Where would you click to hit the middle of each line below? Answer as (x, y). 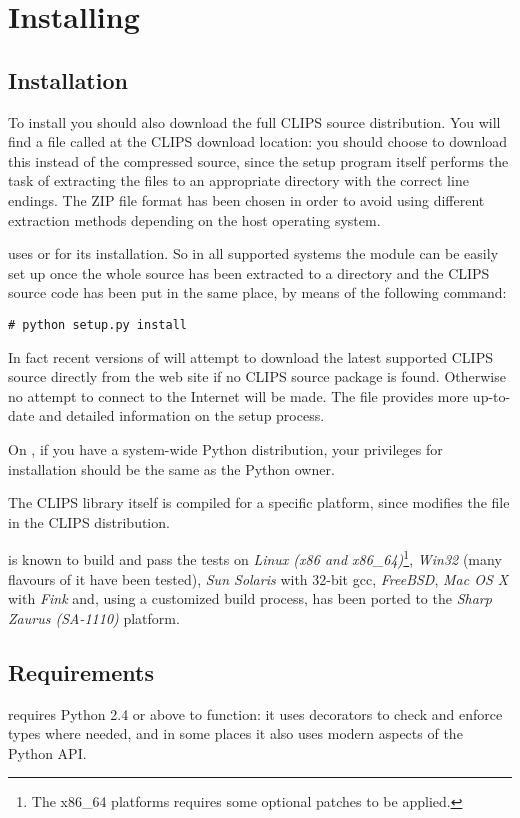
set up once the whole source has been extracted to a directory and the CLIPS (249, 272)
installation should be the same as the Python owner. (171, 468)
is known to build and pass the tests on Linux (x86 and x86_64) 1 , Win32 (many (255, 557)
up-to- (491, 395)
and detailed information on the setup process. (182, 415)
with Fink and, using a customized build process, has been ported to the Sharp (250, 598)
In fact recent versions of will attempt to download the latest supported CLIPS (250, 356)
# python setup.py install (97, 324)
